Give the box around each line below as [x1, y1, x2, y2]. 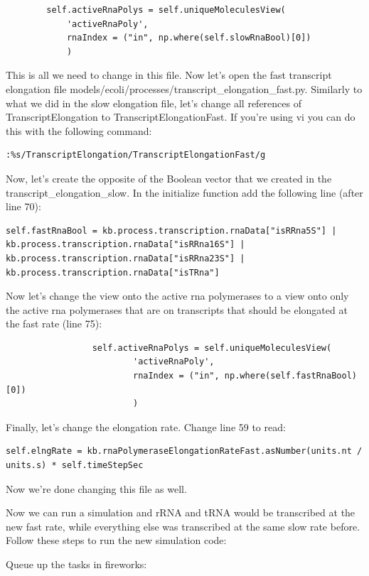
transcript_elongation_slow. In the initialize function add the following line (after [6, 185, 363, 200]
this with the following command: [6, 123, 152, 138]
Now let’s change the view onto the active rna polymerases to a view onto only [6, 288, 349, 303]
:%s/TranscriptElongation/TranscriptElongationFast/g [6, 150, 266, 161]
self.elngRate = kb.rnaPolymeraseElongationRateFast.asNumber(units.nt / [6, 446, 363, 457]
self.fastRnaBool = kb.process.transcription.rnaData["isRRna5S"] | [6, 225, 337, 236]
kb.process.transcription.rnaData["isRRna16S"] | [6, 239, 245, 250]
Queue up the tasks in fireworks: [6, 557, 147, 571]
